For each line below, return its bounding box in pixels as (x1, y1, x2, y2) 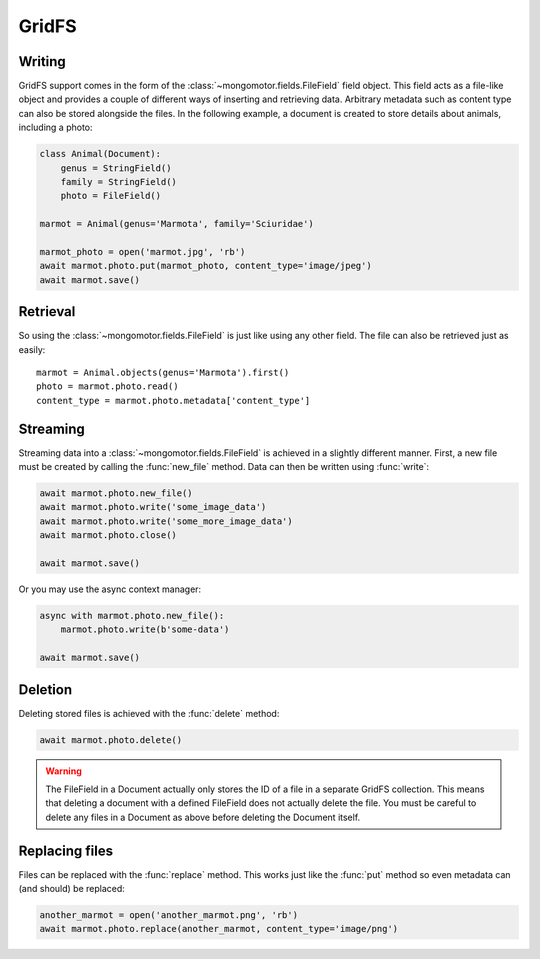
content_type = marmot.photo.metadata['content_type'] (36, 395, 311, 406)
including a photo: (18, 121, 94, 134)
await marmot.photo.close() (39, 530, 177, 541)
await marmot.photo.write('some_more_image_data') (39, 515, 294, 527)
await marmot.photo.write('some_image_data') (39, 501, 267, 513)
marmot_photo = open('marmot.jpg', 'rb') (39, 246, 246, 257)
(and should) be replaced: (18, 883, 125, 895)
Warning (45, 765, 82, 777)
